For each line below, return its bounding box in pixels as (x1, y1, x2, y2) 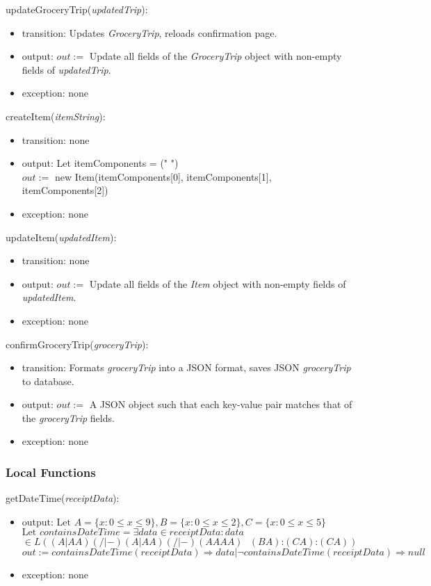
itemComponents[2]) (22, 183, 108, 197)
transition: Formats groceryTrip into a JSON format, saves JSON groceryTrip (22, 360, 351, 375)
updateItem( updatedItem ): (6, 229, 117, 244)
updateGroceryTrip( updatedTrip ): (6, 2, 148, 16)
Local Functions (6, 463, 96, 480)
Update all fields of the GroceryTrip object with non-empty (89, 49, 342, 63)
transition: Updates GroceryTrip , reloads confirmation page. (22, 25, 277, 40)
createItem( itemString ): (6, 108, 106, 123)
